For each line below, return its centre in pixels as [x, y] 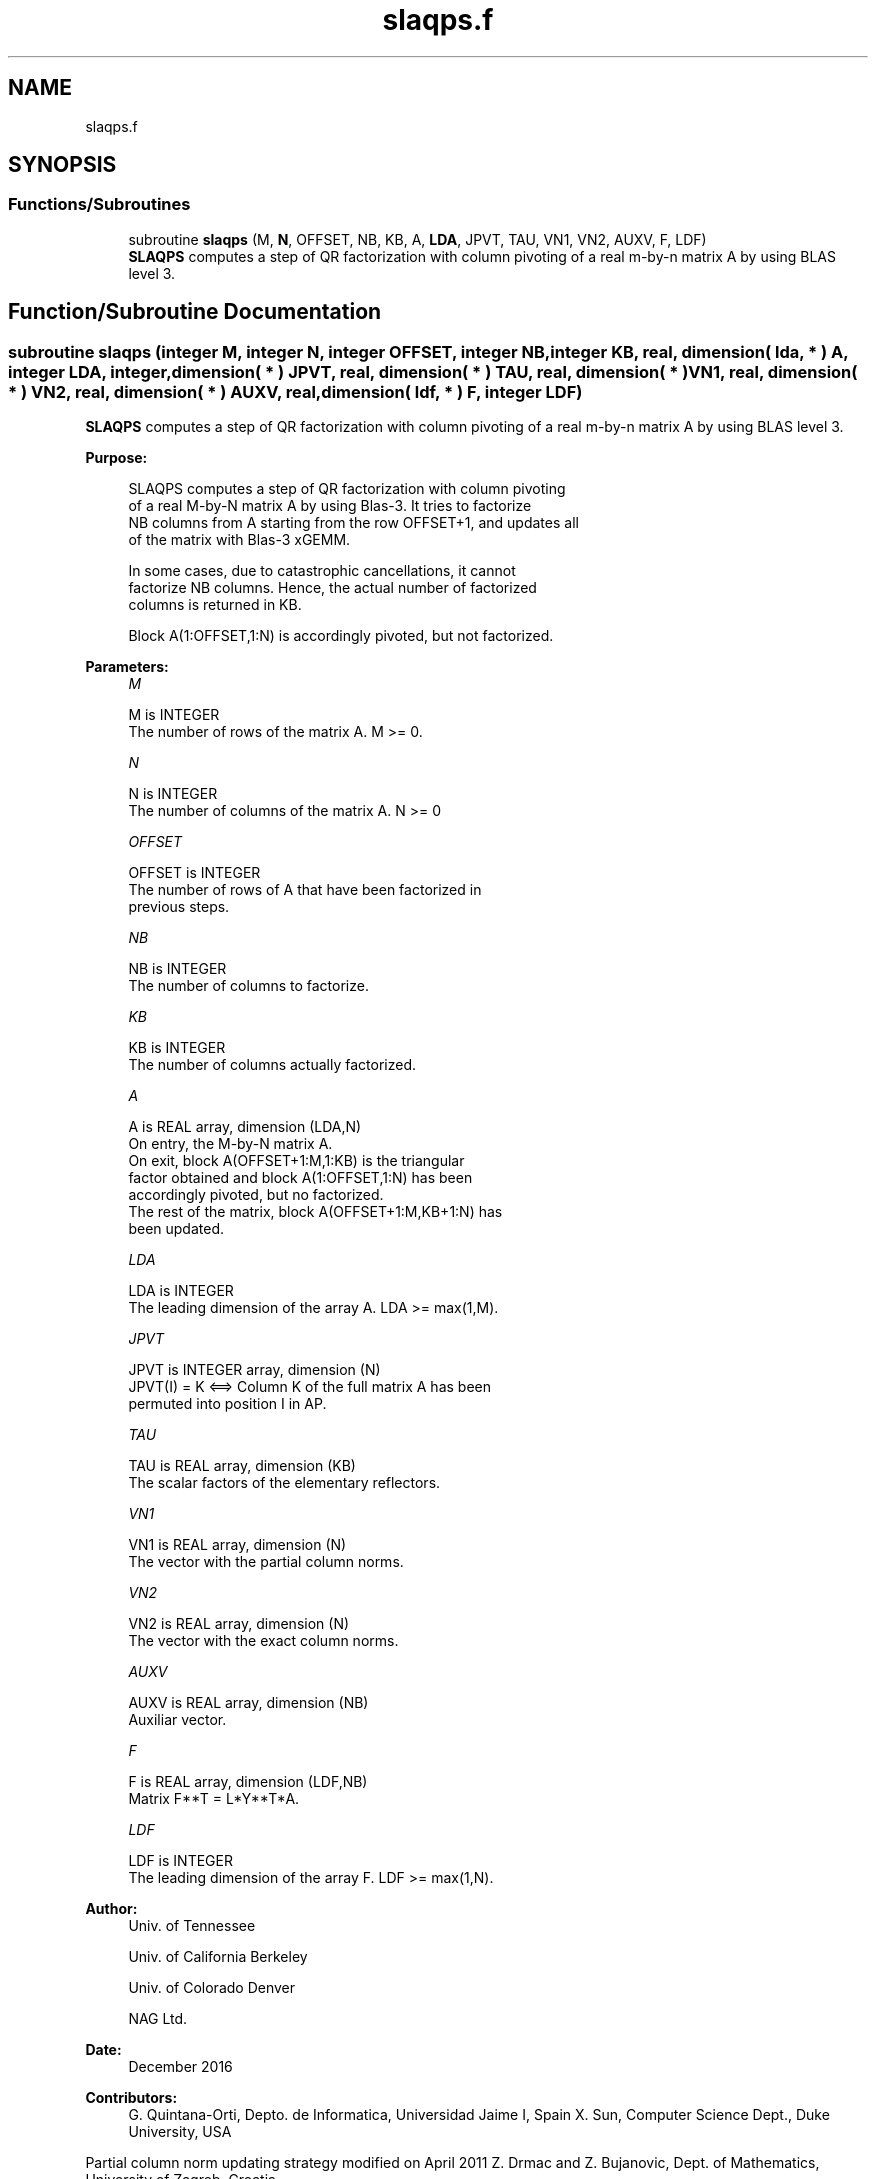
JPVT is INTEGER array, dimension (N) [254, 1370]
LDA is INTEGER [181, 1291]
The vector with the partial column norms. [266, 1562]
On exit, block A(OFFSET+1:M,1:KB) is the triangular [296, 1161]
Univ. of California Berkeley [218, 1957]
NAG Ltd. [158, 2019]
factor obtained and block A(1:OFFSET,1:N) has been [300, 1178]
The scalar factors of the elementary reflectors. [284, 1483]
